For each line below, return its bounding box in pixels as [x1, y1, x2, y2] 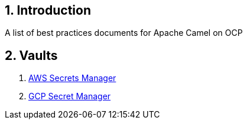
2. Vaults [5, 48, 58, 63]
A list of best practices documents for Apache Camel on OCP [5, 28, 243, 38]
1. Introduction [5, 3, 91, 18]
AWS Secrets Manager [28, 73, 116, 83]
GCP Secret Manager [28, 91, 111, 102]
